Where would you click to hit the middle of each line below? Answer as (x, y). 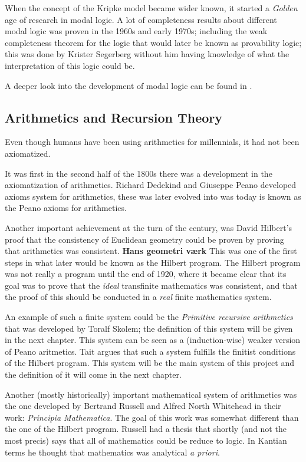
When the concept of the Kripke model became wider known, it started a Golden (151, 8)
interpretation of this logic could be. (70, 65)
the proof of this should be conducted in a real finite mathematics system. (138, 297)
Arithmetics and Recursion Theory (114, 117)
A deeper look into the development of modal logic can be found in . (129, 85)
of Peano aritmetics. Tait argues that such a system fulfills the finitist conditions (150, 351)
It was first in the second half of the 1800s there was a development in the (139, 173)
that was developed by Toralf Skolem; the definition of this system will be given (149, 328)
